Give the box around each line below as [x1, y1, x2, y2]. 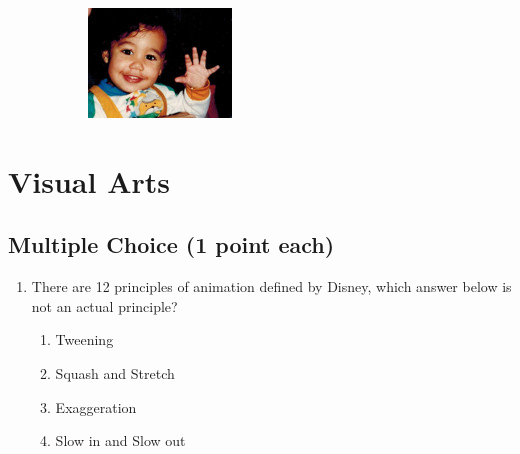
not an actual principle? [31, 295, 178, 316]
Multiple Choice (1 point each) [8, 229, 335, 260]
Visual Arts [8, 160, 171, 201]
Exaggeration [55, 396, 137, 417]
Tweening [55, 329, 114, 350]
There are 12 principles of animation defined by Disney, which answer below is [31, 276, 512, 297]
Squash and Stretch [55, 362, 175, 383]
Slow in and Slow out [55, 430, 186, 451]
